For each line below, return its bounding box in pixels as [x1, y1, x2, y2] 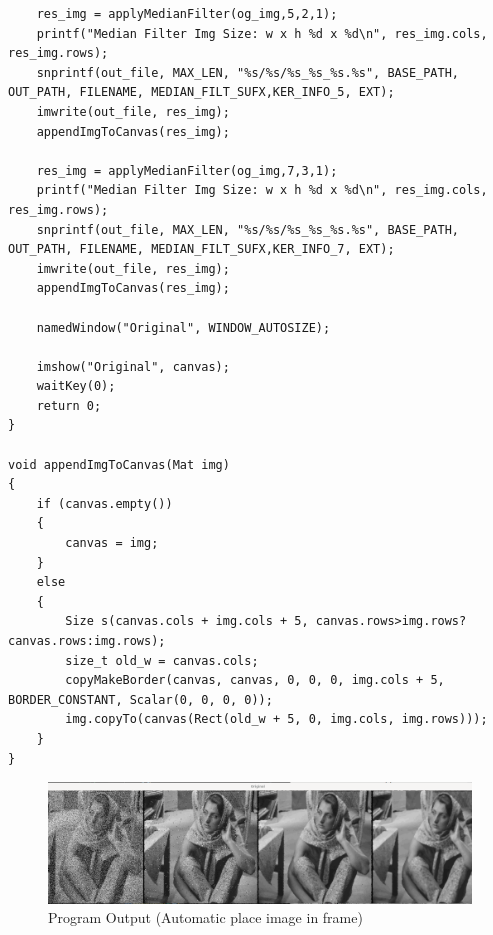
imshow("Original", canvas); [36, 359, 230, 374]
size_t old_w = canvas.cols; [65, 653, 259, 668]
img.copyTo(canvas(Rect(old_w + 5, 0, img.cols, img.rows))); [65, 712, 488, 727]
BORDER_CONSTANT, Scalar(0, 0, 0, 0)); [8, 692, 273, 707]
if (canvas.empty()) [36, 496, 173, 511]
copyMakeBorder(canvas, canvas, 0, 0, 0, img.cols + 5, [65, 673, 445, 688]
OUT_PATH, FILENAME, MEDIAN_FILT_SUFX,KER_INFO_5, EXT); [8, 85, 395, 100]
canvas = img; [65, 536, 159, 551]
